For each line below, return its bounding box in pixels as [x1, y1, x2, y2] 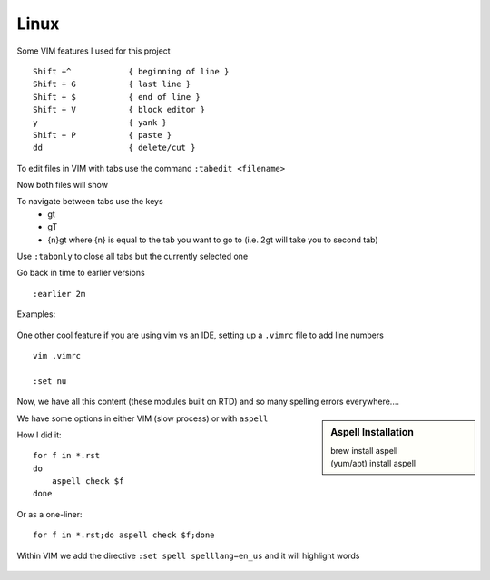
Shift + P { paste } [33, 130, 172, 140]
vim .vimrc [33, 350, 82, 360]
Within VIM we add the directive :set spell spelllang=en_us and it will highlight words [16, 550, 360, 561]
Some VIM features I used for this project [16, 45, 171, 56]
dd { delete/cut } [33, 143, 196, 153]
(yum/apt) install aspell [330, 458, 416, 469]
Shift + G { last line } [33, 79, 191, 90]
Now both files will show [16, 180, 109, 191]
